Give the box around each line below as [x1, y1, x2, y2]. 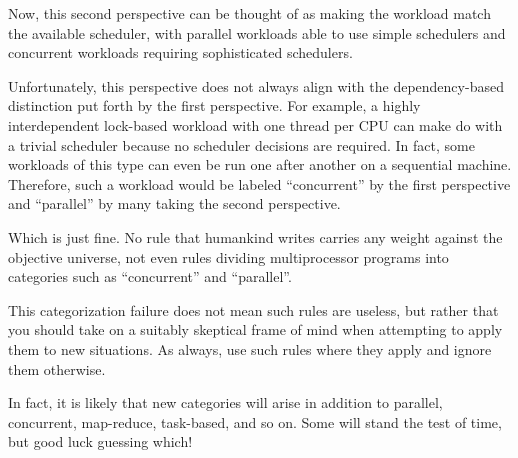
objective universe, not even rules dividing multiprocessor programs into [8, 246, 449, 267]
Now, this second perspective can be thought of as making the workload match [8, 3, 491, 23]
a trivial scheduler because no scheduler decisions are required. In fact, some [8, 134, 475, 155]
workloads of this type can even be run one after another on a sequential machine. [8, 154, 512, 175]
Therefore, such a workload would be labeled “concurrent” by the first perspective [8, 173, 511, 194]
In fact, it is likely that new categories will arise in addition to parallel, [8, 392, 443, 413]
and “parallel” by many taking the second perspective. [8, 193, 341, 214]
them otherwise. [8, 358, 106, 379]
